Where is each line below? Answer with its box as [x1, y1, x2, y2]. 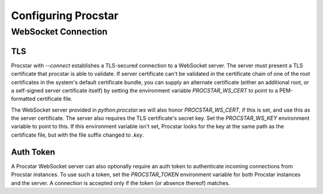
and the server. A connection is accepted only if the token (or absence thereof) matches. [11, 179, 230, 186]
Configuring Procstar [11, 9, 119, 22]
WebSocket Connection [11, 26, 108, 37]
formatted [11, 96, 36, 103]
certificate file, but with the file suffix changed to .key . [11, 131, 144, 138]
